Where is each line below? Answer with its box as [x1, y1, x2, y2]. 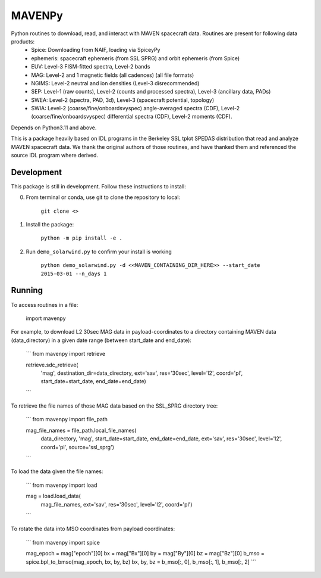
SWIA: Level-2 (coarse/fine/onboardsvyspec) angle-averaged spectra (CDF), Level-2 [31, 105, 240, 112]
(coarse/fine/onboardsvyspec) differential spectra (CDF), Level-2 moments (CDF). [31, 113, 232, 120]
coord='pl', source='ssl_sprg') [40, 443, 115, 450]
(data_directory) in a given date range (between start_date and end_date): [11, 337, 191, 344]
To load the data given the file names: [11, 468, 103, 475]
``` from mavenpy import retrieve [26, 350, 106, 358]
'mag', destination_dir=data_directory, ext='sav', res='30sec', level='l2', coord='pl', [40, 369, 243, 377]
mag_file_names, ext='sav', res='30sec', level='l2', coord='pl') [40, 501, 193, 508]
